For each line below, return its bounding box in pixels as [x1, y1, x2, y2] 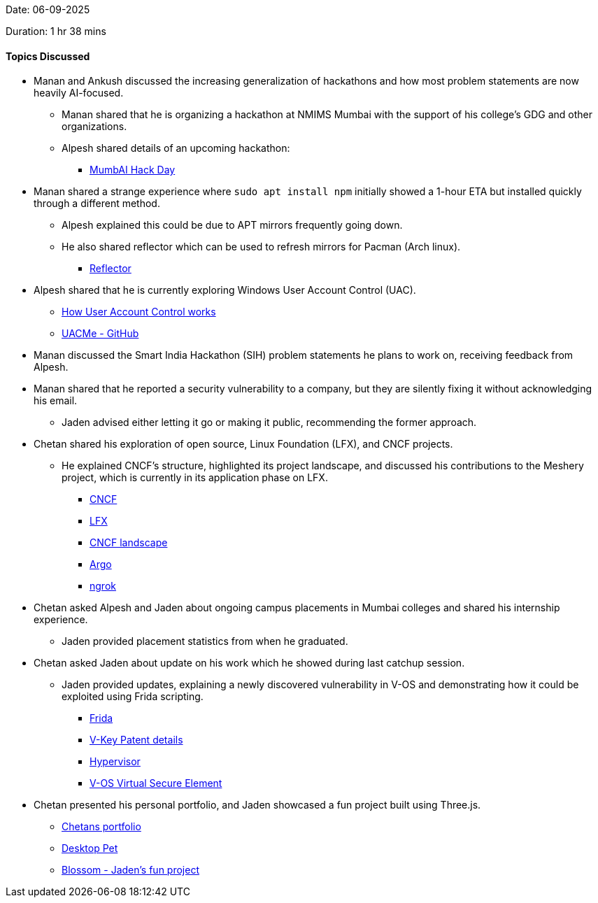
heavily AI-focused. [34, 87, 124, 99]
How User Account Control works [62, 306, 216, 318]
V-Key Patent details [90, 734, 183, 746]
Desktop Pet [62, 842, 118, 855]
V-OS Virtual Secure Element [90, 777, 222, 790]
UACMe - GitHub [62, 327, 139, 340]
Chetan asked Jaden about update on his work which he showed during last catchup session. [34, 657, 465, 669]
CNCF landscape [90, 536, 168, 549]
